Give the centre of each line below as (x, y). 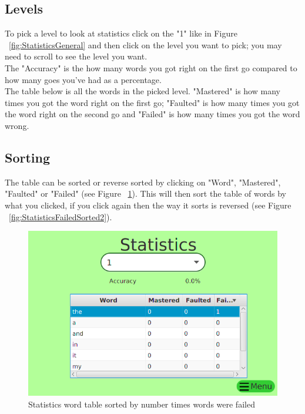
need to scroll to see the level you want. (76, 56)
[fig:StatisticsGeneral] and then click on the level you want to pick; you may (145, 44)
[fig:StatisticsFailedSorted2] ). (61, 216)
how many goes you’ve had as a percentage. (83, 79)
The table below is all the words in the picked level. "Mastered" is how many (143, 91)
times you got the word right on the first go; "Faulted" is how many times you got (152, 102)
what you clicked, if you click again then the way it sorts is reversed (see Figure (148, 205)
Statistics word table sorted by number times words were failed (142, 404)
